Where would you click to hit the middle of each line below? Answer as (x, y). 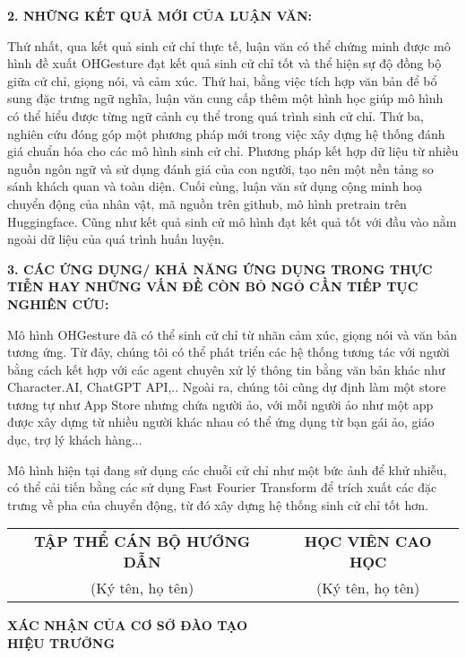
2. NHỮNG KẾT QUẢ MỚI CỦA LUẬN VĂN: (160, 15)
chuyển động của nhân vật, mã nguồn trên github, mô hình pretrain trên (207, 203)
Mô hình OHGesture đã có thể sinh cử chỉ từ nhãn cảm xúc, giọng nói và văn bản (232, 334)
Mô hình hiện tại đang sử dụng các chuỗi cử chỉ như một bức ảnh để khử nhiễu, (227, 469)
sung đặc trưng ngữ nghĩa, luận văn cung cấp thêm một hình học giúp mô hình (225, 98)
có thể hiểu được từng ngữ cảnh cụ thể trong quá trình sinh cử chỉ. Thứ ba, (216, 115)
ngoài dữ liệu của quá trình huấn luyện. (116, 239)
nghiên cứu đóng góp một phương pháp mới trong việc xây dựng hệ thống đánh (226, 133)
